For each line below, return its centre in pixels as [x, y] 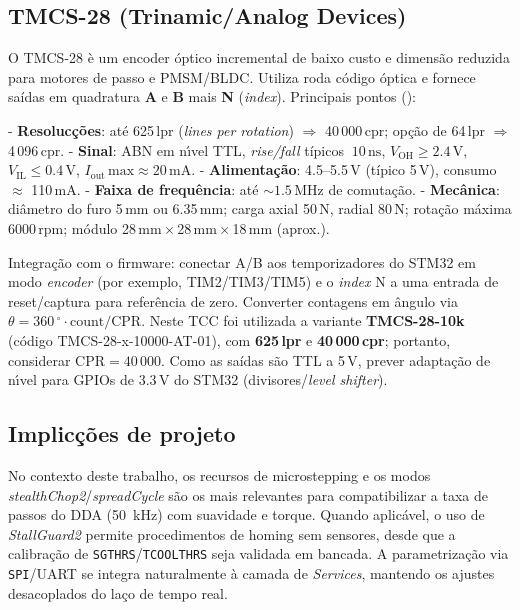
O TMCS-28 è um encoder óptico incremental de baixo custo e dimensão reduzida [259, 57]
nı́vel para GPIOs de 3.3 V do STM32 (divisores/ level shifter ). [198, 379]
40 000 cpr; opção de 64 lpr [405, 129]
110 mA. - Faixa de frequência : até [145, 188]
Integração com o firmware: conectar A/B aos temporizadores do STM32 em [242, 261]
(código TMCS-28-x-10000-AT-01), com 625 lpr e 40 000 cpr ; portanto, [229, 339]
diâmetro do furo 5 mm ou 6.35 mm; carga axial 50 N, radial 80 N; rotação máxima [260, 208]
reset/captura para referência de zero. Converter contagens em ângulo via [233, 300]
